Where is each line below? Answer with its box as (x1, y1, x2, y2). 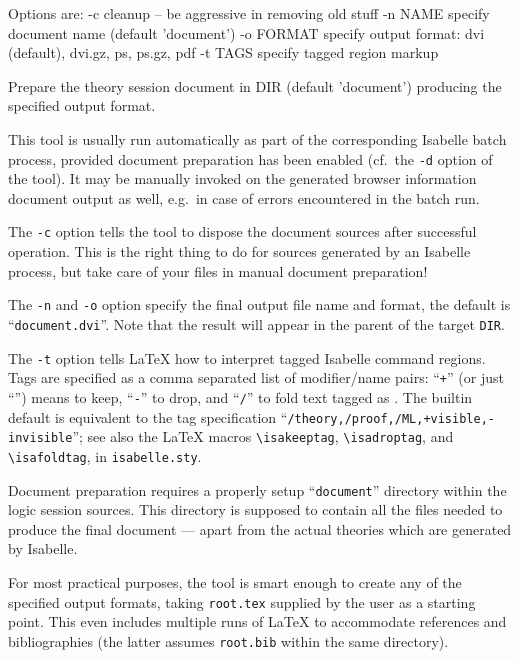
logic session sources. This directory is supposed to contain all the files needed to (8, 499, 503, 520)
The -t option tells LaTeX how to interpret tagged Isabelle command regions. (8, 347, 486, 368)
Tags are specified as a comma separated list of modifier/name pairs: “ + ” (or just (8, 367, 504, 388)
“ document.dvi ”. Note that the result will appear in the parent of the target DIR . (8, 313, 505, 334)
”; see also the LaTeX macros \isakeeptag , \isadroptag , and (72, 426, 454, 447)
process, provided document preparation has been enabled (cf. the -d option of (8, 148, 493, 169)
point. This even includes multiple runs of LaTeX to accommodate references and (8, 611, 507, 632)
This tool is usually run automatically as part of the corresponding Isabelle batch (8, 128, 507, 149)
